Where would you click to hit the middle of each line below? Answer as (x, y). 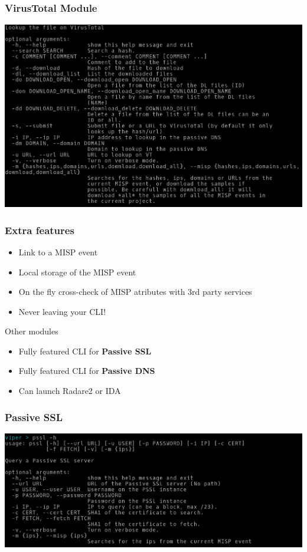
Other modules (32, 331)
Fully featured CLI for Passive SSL (85, 351)
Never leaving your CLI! (62, 311)
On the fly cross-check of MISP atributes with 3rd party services (135, 292)
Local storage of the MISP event (77, 272)
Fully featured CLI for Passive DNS (87, 371)
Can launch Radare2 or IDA (70, 391)
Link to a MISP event (58, 252)
